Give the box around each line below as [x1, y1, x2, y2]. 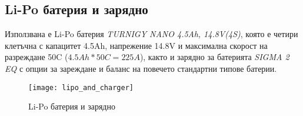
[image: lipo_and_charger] [28, 83, 134, 92]
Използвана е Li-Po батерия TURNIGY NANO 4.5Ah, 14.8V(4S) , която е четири [5, 28, 298, 40]
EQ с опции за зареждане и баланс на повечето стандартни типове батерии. [5, 62, 277, 74]
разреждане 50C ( [5, 51, 68, 63]
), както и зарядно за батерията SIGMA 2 [139, 51, 289, 63]
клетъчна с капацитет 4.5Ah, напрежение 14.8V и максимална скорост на [5, 39, 268, 51]
